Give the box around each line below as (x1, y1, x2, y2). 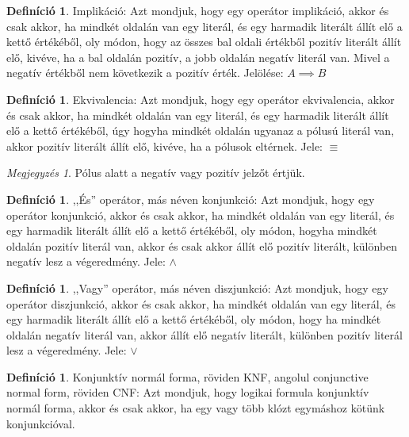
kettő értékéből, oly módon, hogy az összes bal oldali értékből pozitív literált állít (6, 33, 402, 50)
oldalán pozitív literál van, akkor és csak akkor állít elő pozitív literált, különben (6, 237, 398, 254)
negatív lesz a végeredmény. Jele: (6, 253, 166, 270)
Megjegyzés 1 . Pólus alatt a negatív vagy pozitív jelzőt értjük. (6, 164, 305, 181)
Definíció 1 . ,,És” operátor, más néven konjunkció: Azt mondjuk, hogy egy (6, 190, 375, 207)
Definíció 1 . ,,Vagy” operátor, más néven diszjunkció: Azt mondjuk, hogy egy (6, 279, 388, 296)
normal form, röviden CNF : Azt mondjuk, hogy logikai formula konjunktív (6, 384, 369, 401)
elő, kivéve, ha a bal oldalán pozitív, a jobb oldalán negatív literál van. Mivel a (6, 48, 390, 65)
